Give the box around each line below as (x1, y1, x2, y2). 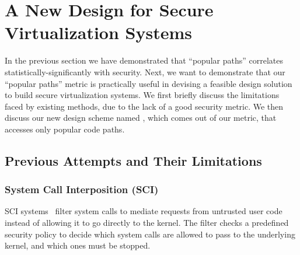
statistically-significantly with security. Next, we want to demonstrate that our (5, 65, 285, 78)
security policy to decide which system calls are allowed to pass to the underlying (5, 228, 295, 240)
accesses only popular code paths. (5, 123, 125, 135)
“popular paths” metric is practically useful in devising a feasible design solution (5, 77, 292, 89)
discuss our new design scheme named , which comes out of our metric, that (5, 111, 277, 124)
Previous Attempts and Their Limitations (5, 151, 262, 169)
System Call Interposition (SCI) (5, 182, 159, 197)
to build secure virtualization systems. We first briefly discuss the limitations (5, 89, 280, 101)
